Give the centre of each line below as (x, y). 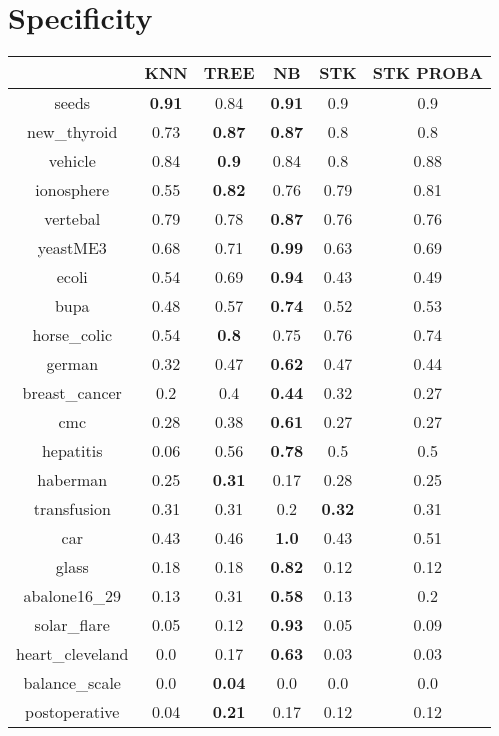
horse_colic (72, 335)
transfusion (72, 509)
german (72, 364)
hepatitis (72, 451)
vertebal (72, 219)
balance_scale (72, 683)
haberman (72, 480)
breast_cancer (72, 393)
